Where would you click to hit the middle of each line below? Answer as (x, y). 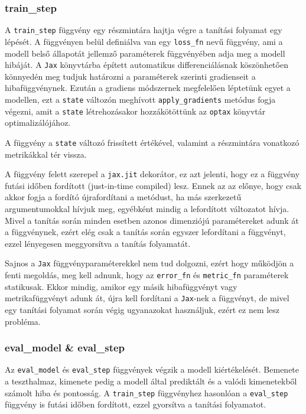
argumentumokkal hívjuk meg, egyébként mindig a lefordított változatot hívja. (147, 208)
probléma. (23, 321)
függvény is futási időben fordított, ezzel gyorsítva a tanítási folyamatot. (136, 404)
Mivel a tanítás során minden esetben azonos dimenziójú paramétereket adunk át (152, 220)
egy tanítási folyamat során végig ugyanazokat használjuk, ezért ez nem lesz (142, 309)
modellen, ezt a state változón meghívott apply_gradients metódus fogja (140, 99)
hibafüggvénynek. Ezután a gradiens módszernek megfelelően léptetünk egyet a (148, 88)
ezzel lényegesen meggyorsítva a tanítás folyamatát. (98, 243)
